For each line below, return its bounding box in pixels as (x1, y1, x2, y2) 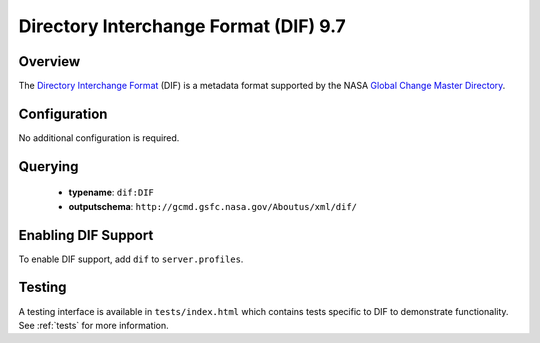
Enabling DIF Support (18, 226, 154, 244)
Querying (18, 158, 79, 175)
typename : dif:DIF (68, 186, 154, 199)
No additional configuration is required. (18, 131, 180, 144)
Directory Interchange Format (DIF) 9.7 (18, 15, 347, 37)
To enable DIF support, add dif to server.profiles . (18, 253, 244, 265)
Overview (18, 53, 81, 70)
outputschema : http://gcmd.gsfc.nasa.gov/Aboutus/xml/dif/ (68, 200, 358, 212)
